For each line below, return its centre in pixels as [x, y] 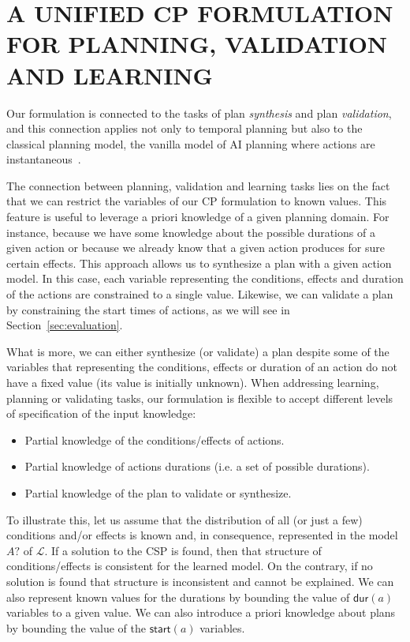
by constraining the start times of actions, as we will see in [148, 309]
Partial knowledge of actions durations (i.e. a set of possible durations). [197, 466]
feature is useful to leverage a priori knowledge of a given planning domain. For [198, 217]
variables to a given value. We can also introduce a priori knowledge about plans [201, 612]
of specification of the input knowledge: [101, 413]
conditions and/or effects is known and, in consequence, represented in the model [202, 535]
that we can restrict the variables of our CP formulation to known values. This [197, 201]
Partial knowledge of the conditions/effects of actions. [155, 439]
